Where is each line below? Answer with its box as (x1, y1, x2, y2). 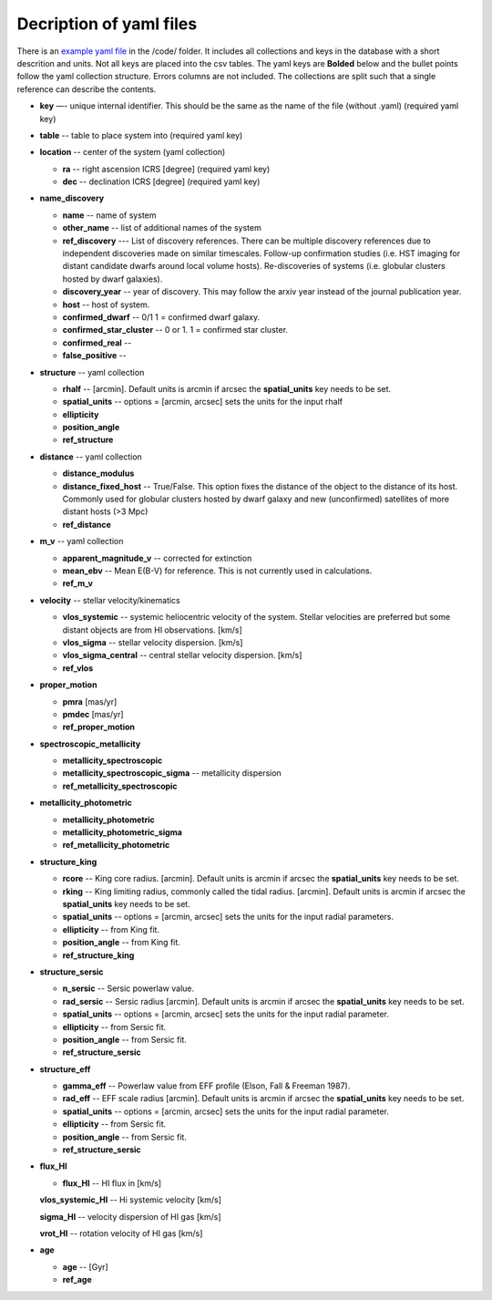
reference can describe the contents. (16, 83, 157, 95)
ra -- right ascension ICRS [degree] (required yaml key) (62, 163, 271, 174)
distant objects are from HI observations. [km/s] (62, 624, 243, 635)
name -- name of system (62, 210, 157, 221)
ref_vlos (62, 662, 94, 674)
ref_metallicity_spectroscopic (62, 780, 178, 791)
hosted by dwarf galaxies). (62, 273, 163, 284)
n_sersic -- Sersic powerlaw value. (62, 983, 195, 994)
